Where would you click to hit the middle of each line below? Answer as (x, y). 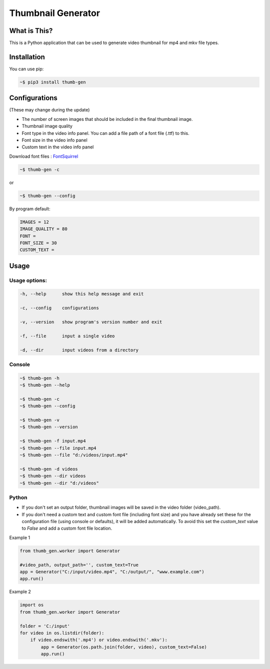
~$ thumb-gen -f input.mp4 (53, 441)
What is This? (31, 31)
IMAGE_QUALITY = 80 (43, 229)
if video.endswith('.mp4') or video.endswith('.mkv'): (99, 640)
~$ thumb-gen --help (45, 385)
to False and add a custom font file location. (67, 528)
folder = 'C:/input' (45, 626)
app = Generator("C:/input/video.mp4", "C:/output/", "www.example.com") (112, 572)
